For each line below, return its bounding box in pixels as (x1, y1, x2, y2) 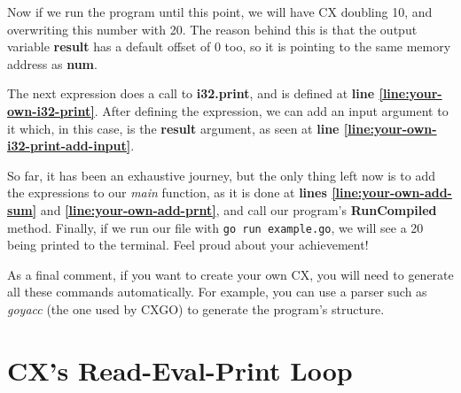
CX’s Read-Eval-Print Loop (7, 351, 353, 388)
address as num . (7, 54, 98, 73)
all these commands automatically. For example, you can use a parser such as (7, 282, 427, 301)
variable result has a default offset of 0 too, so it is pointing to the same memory (7, 37, 451, 56)
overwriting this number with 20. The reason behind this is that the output (7, 19, 418, 38)
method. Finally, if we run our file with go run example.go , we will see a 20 (7, 218, 424, 236)
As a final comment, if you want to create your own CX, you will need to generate (7, 265, 454, 283)
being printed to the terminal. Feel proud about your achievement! (7, 235, 369, 254)
